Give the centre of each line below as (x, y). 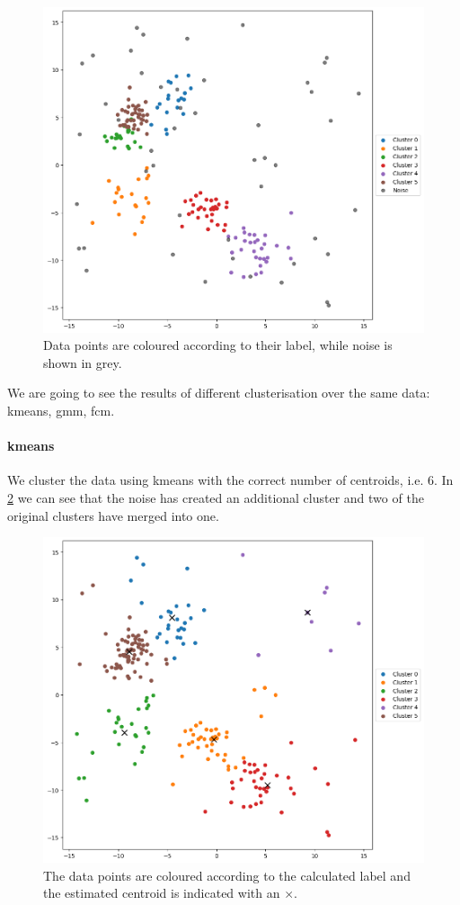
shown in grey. (83, 362)
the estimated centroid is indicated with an (162, 893)
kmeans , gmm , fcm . (61, 411)
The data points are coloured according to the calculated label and (227, 875)
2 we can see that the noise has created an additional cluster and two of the (216, 498)
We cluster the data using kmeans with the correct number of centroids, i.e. (216, 480)
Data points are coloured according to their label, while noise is (218, 345)
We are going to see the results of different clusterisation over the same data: (219, 393)
